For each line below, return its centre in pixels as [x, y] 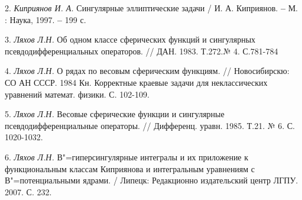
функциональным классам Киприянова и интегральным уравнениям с [130, 168]
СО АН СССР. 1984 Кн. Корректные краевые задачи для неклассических [136, 82]
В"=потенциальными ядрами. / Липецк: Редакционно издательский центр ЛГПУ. [152, 180]
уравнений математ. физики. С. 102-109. [77, 94]
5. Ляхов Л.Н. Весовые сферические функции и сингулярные [115, 114]
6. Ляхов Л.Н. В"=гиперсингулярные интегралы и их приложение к [127, 157]
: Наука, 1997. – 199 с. [46, 19]
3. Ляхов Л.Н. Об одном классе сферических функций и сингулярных [130, 39]
